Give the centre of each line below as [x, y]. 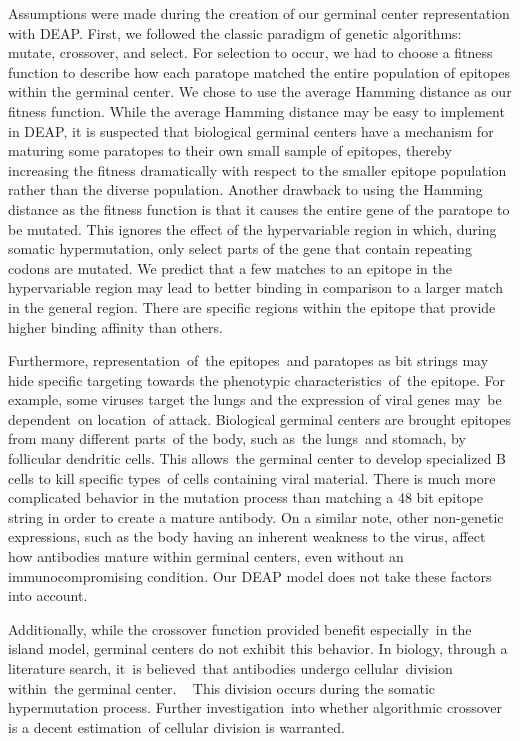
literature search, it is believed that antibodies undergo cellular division [230, 668]
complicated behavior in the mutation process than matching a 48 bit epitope [246, 497]
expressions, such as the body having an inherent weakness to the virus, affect [247, 536]
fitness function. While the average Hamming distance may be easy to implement [256, 110]
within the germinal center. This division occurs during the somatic [222, 687]
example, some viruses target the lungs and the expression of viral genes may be [255, 399]
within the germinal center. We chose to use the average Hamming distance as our [260, 91]
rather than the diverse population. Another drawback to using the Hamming [245, 189]
